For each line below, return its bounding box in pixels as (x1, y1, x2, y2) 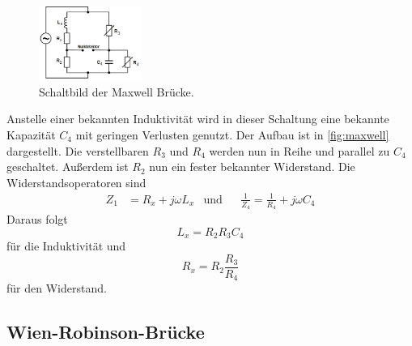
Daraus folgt (6, 211, 68, 228)
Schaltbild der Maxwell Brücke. (39, 83, 194, 100)
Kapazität (6, 126, 56, 143)
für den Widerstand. (6, 280, 107, 297)
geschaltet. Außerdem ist (6, 158, 129, 175)
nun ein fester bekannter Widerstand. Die (149, 158, 355, 175)
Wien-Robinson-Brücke (6, 319, 205, 344)
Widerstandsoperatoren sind (6, 173, 147, 190)
